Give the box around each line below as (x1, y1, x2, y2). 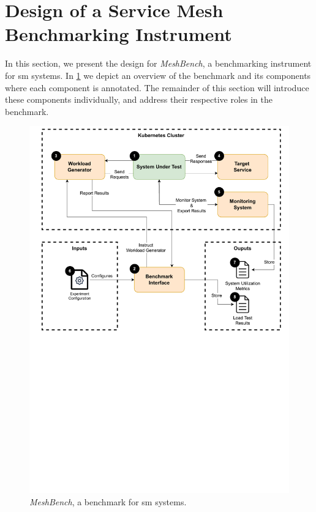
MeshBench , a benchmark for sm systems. (29, 495, 187, 508)
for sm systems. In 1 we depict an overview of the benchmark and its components (5, 69, 311, 81)
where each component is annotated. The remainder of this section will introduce (5, 81, 309, 94)
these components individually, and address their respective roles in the (5, 93, 273, 106)
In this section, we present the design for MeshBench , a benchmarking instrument (5, 57, 312, 70)
